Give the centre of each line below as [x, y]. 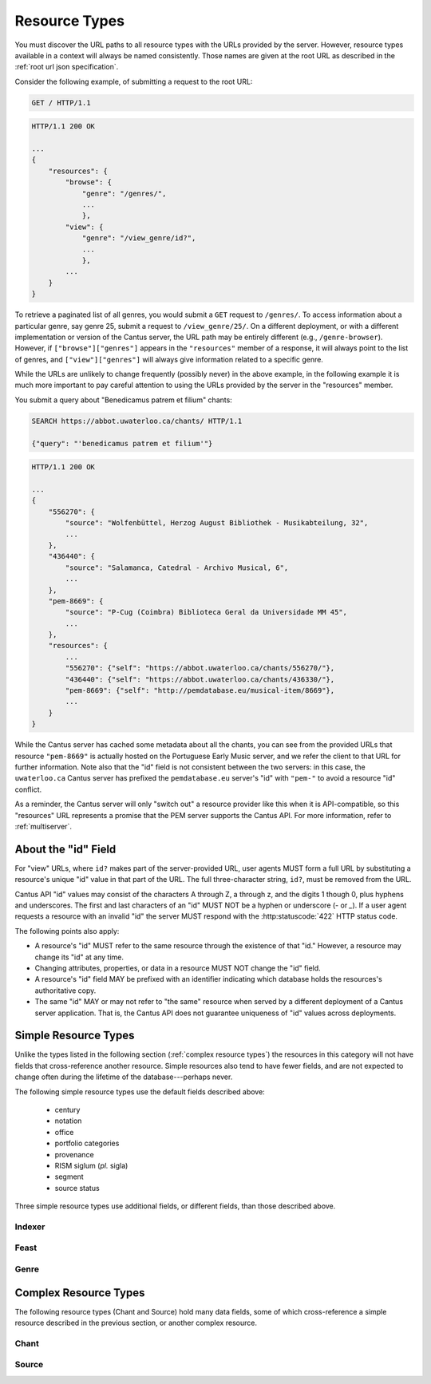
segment [69, 1176]
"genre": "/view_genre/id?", [139, 238]
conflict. [28, 789]
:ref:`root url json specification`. [67, 67]
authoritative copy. [65, 991]
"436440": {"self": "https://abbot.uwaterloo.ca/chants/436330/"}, [200, 679]
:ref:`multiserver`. [43, 826]
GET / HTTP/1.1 [61, 103]
